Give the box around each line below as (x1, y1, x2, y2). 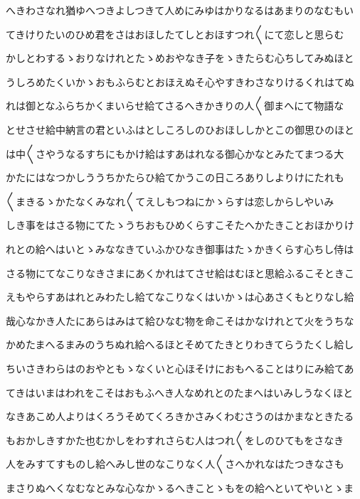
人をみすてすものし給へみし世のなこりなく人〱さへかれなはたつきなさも (6, 456, 344, 471)
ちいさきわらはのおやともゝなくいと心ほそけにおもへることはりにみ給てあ (6, 360, 354, 375)
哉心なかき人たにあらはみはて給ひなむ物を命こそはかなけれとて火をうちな (6, 313, 354, 328)
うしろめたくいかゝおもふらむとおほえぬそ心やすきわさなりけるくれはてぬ (6, 74, 354, 89)
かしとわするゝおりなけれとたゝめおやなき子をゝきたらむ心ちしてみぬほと (6, 50, 354, 65)
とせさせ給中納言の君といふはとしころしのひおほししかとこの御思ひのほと (6, 122, 354, 136)
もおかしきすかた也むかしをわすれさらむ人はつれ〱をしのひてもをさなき (6, 432, 344, 447)
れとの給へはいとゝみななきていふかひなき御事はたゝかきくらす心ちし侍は (6, 241, 354, 256)
